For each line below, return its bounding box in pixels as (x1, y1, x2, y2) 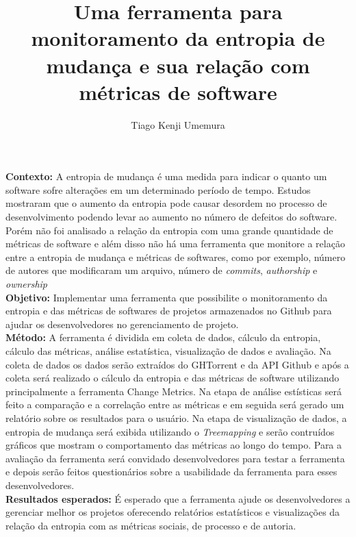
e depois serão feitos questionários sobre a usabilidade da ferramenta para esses (5, 464, 338, 479)
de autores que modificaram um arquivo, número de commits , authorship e (5, 263, 318, 277)
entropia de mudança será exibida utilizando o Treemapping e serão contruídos (5, 424, 335, 438)
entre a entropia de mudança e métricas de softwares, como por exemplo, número (5, 249, 346, 264)
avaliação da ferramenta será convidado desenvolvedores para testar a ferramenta (5, 451, 345, 465)
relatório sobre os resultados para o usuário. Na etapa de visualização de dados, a (5, 410, 347, 425)
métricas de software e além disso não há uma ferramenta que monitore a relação (5, 236, 345, 251)
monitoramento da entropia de (31, 24, 325, 52)
